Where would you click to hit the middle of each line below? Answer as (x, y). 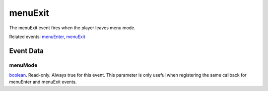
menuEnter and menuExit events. (43, 82)
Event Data (27, 51)
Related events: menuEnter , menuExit (47, 37)
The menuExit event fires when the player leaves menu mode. (72, 28)
